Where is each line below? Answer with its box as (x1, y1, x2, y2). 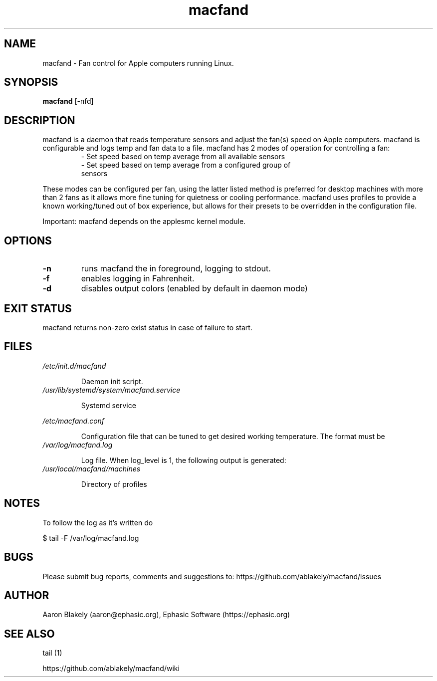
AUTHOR (4, 589, 49, 602)
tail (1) (42, 649, 62, 658)
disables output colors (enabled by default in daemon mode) (81, 283, 308, 294)
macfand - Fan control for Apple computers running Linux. (42, 58, 234, 67)
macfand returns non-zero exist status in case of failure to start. (42, 323, 252, 332)
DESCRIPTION (4, 114, 75, 127)
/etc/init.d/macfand (42, 361, 106, 370)
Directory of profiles (81, 479, 147, 488)
